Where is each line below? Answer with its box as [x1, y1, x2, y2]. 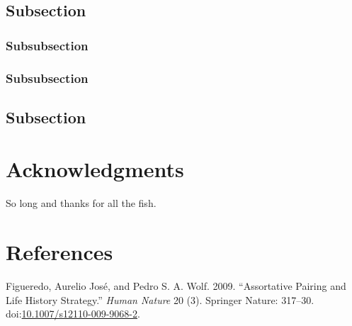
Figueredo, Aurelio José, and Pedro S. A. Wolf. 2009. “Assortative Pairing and [6, 279, 346, 293]
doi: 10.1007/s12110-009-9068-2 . [6, 306, 140, 321]
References [6, 237, 113, 266]
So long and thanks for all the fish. [6, 196, 157, 210]
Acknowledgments [6, 154, 184, 184]
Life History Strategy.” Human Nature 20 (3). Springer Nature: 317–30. [6, 292, 314, 307]
